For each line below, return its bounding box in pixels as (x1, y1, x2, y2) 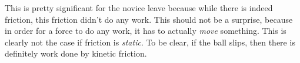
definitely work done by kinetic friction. (5, 47, 147, 60)
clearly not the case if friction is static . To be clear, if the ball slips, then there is (5, 36, 295, 48)
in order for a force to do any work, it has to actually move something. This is (5, 24, 286, 37)
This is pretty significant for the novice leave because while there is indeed (5, 2, 273, 13)
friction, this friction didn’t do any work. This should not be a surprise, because (5, 13, 293, 25)
